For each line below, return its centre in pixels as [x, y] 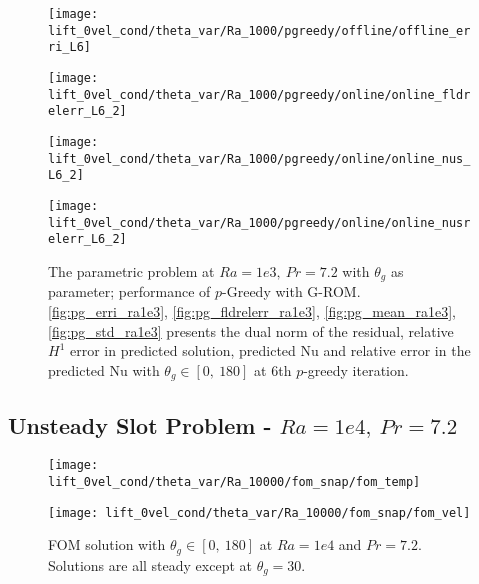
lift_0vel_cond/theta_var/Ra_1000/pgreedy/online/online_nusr [259, 222]
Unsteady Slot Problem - [140, 424]
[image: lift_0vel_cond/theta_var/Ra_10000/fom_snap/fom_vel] [259, 512]
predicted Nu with [104, 369]
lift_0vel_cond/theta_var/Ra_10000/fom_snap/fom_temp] [234, 482]
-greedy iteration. [356, 369]
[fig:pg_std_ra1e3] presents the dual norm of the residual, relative [251, 330]
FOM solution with [107, 544]
